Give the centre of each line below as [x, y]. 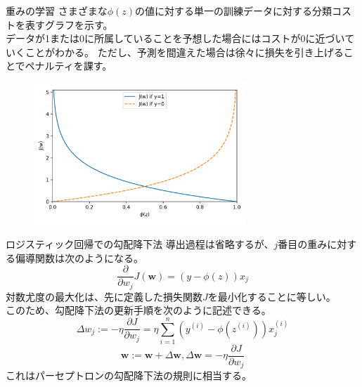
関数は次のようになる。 [89, 257]
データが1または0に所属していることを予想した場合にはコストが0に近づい [175, 38]
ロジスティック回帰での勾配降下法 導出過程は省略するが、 [140, 243]
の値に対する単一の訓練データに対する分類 [234, 11]
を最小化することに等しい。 [272, 296]
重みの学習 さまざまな [57, 11]
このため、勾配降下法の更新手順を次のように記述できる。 [138, 310]
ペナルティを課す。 [69, 66]
